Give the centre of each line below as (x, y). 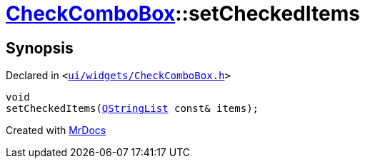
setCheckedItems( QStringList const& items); (132, 109)
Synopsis (40, 48)
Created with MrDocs (56, 130)
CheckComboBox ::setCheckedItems (183, 14)
